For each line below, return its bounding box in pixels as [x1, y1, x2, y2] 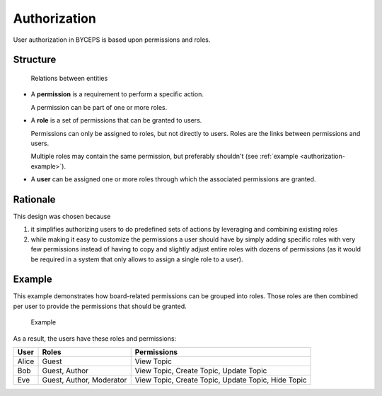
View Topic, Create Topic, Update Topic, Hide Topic [134, 375, 307, 385]
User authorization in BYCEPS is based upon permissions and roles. [13, 35, 211, 44]
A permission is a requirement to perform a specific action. [30, 90, 204, 98]
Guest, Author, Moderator [42, 375, 127, 385]
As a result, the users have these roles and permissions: [13, 334, 177, 343]
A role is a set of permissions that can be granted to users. [30, 116, 202, 125]
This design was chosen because [13, 212, 111, 220]
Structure [13, 54, 57, 66]
